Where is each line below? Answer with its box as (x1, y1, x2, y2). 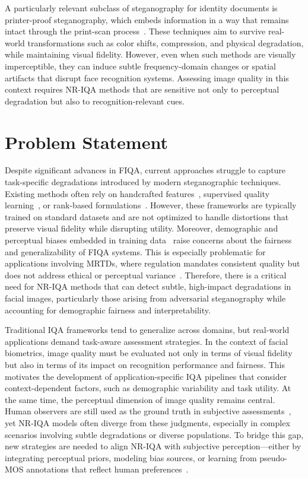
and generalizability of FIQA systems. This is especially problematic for (5, 245, 266, 258)
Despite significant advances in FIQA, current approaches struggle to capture (5, 164, 286, 176)
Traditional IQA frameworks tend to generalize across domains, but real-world (5, 323, 290, 336)
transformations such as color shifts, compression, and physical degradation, (27, 36, 304, 49)
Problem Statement (5, 129, 168, 154)
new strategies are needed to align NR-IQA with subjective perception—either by (5, 440, 301, 452)
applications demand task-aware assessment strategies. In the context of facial (5, 335, 288, 347)
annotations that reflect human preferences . (26, 463, 189, 475)
